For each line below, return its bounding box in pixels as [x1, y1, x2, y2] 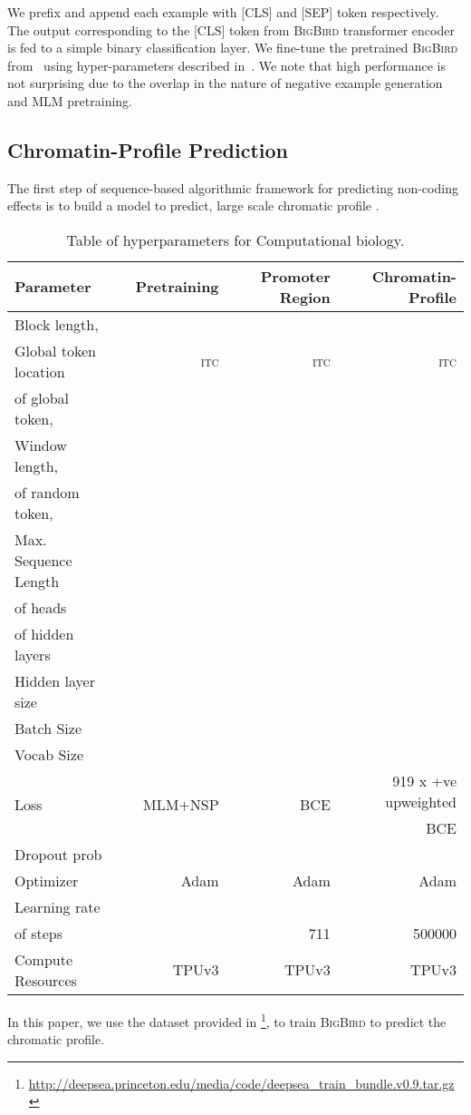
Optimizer [14, 869, 79, 891]
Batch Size [14, 717, 82, 738]
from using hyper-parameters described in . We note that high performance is [7, 55, 446, 74]
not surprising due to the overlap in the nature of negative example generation [7, 73, 443, 93]
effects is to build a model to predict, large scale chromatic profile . [7, 196, 380, 215]
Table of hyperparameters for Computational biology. [66, 229, 405, 250]
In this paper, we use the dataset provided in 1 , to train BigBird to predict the [7, 1009, 447, 1031]
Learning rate [14, 895, 101, 917]
